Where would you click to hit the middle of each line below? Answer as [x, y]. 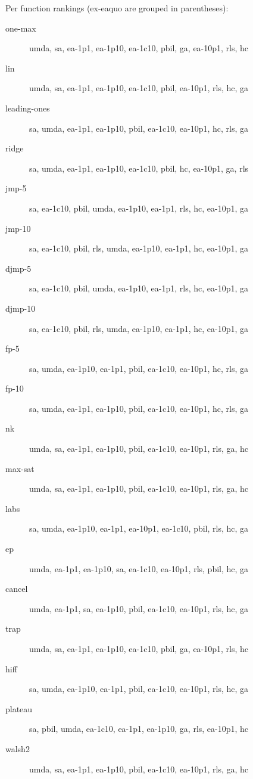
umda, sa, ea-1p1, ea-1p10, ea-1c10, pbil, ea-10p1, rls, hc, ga [139, 88]
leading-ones [28, 108]
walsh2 [18, 748]
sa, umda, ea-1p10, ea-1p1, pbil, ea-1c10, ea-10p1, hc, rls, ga [139, 368]
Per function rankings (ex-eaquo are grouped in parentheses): [117, 8]
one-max [21, 28]
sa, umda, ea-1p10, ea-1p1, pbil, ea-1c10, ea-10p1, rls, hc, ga [139, 689]
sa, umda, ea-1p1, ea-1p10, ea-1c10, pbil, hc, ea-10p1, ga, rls [139, 168]
